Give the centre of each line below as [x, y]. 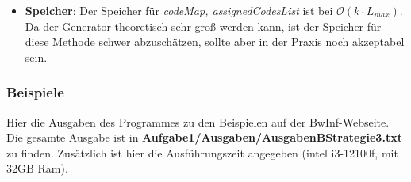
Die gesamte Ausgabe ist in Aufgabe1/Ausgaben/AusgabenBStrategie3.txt [204, 137]
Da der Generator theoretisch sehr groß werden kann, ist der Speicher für [203, 26]
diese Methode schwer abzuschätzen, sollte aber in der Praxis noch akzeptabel [215, 42]
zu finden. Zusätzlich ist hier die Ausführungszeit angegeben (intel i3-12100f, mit [202, 152]
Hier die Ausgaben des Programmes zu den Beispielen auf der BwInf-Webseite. [198, 121]
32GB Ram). [37, 168]
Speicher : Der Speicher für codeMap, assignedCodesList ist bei [179, 10]
